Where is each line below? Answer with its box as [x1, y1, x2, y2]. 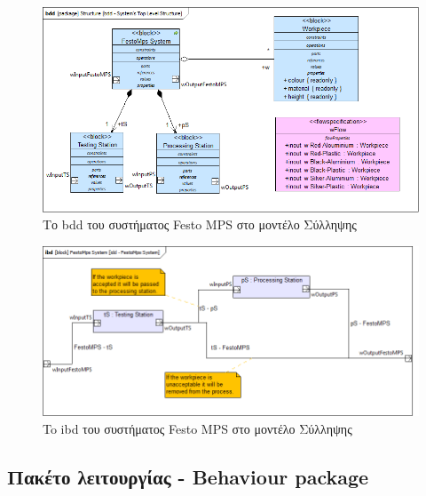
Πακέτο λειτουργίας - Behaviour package [7, 462, 369, 490]
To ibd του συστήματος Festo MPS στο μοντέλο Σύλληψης [43, 419, 352, 437]
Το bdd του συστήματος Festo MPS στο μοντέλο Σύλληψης [43, 215, 357, 234]
